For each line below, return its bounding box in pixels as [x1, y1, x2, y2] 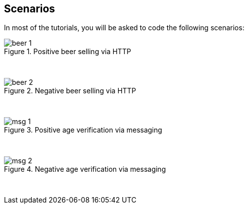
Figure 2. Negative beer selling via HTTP [4, 86, 136, 95]
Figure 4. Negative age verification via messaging [4, 165, 166, 174]
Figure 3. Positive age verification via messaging [4, 126, 162, 135]
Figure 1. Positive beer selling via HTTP [4, 47, 131, 56]
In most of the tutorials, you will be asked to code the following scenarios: [4, 23, 245, 32]
